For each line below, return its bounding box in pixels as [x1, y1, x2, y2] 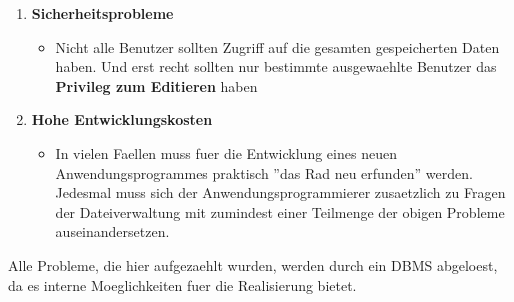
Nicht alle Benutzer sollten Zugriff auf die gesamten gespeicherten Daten [55, 36, 500, 57]
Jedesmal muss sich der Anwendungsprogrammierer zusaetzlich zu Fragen [55, 182, 506, 203]
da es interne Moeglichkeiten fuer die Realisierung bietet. [8, 274, 357, 295]
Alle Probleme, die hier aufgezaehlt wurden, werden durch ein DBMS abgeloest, [8, 254, 498, 275]
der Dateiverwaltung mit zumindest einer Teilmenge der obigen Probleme [55, 201, 505, 222]
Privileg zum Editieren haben [55, 75, 258, 96]
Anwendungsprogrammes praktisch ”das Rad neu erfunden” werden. [55, 162, 473, 183]
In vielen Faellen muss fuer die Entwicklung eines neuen [55, 142, 397, 163]
